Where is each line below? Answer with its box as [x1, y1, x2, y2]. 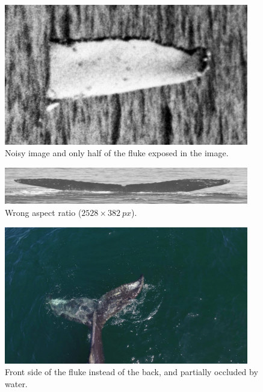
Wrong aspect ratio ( [5, 206, 82, 219]
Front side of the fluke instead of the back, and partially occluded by [5, 365, 258, 378]
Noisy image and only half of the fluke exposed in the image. [5, 147, 229, 159]
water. [5, 378, 28, 390]
